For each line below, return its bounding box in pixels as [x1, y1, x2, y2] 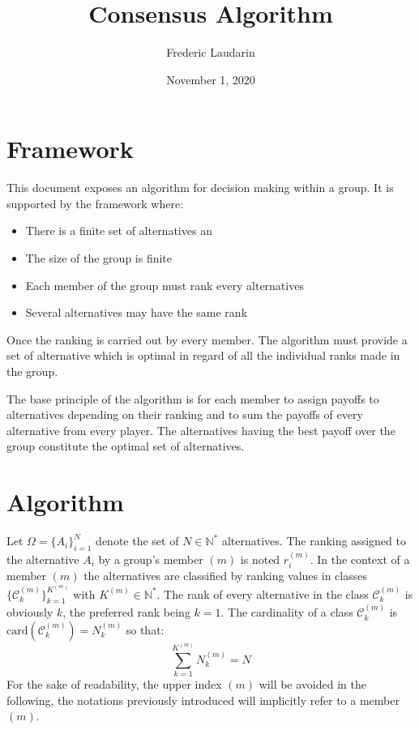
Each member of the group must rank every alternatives [25, 276, 304, 293]
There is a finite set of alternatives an [25, 222, 212, 239]
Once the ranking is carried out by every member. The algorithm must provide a [6, 331, 408, 348]
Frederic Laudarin [166, 44, 255, 61]
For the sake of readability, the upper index [6, 676, 222, 693]
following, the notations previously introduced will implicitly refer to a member [6, 691, 400, 708]
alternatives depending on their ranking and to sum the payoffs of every [6, 406, 363, 423]
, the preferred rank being [62, 604, 190, 621]
